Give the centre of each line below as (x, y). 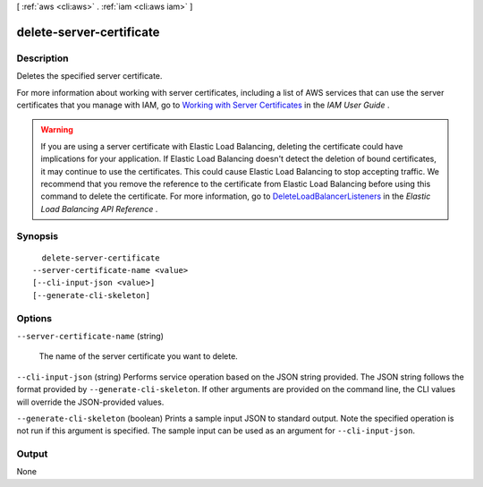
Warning (57, 130)
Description (42, 58)
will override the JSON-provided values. (90, 402)
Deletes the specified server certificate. (89, 76)
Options (34, 318)
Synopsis (37, 236)
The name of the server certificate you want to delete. (139, 356)
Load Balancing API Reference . (99, 209)
